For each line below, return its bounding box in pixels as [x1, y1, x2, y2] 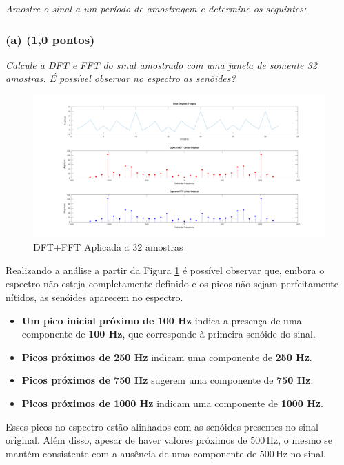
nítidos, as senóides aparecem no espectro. [6, 289, 183, 304]
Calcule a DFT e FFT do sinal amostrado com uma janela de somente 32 [6, 57, 317, 72]
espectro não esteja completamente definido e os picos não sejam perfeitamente [6, 276, 338, 291]
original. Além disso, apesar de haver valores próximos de [6, 433, 247, 447]
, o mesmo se [278, 433, 332, 447]
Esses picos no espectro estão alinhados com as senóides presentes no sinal [6, 419, 318, 433]
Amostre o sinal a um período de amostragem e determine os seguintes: [6, 1, 307, 15]
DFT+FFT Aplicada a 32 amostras [33, 240, 183, 254]
